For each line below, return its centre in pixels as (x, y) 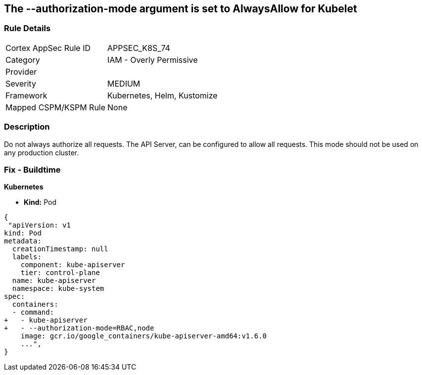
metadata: (23, 241)
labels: (27, 257)
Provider (21, 71)
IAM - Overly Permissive (153, 60)
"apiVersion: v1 (39, 225)
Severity (21, 83)
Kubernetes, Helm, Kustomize (163, 95)
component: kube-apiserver (73, 265)
